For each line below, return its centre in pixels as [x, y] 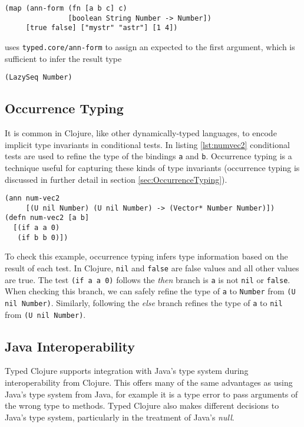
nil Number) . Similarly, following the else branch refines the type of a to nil [144, 302]
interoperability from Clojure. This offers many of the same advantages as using [149, 382]
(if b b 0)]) [43, 237]
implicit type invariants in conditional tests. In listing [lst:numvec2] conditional [147, 144]
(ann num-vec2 [32, 198]
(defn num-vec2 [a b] [47, 218]
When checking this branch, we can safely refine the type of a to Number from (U [150, 291]
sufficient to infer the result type [63, 58]
